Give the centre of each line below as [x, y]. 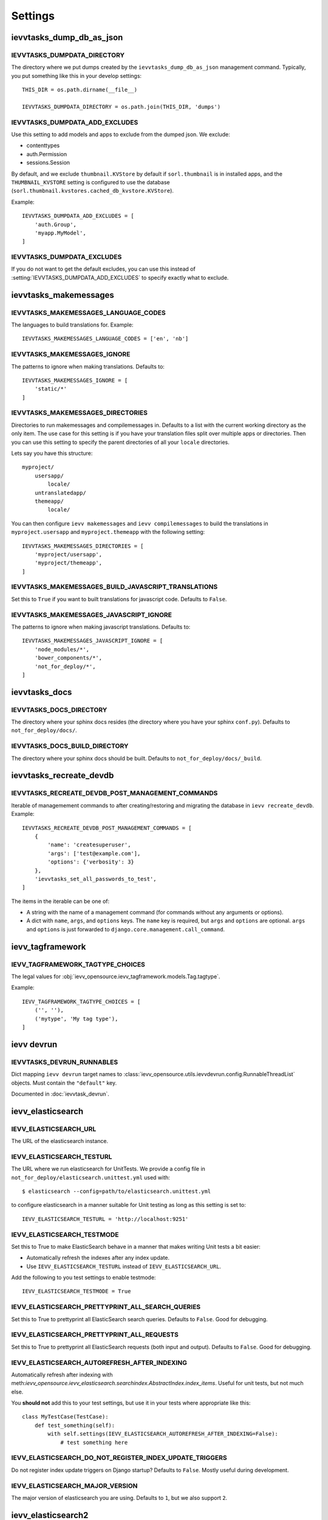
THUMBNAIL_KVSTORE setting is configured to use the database [91, 182]
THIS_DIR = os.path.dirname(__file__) [80, 90]
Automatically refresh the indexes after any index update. [98, 1258]
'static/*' [51, 389]
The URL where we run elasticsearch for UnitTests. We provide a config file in [108, 1169]
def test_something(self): [75, 1425]
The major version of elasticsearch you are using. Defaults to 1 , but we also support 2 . [119, 1498]
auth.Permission [47, 154]
